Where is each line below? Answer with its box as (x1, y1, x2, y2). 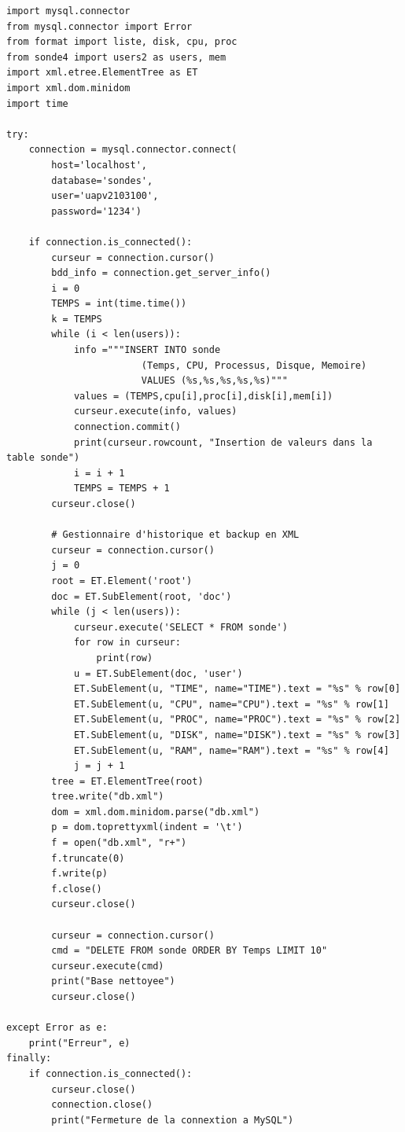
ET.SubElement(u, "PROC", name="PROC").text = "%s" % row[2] (73, 714, 401, 726)
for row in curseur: (73, 637, 181, 649)
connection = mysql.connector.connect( (28, 144, 237, 156)
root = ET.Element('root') (51, 575, 193, 586)
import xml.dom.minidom (6, 82, 131, 94)
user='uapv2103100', (51, 190, 159, 202)
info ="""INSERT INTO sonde (73, 344, 221, 356)
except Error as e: (6, 1022, 108, 1034)
